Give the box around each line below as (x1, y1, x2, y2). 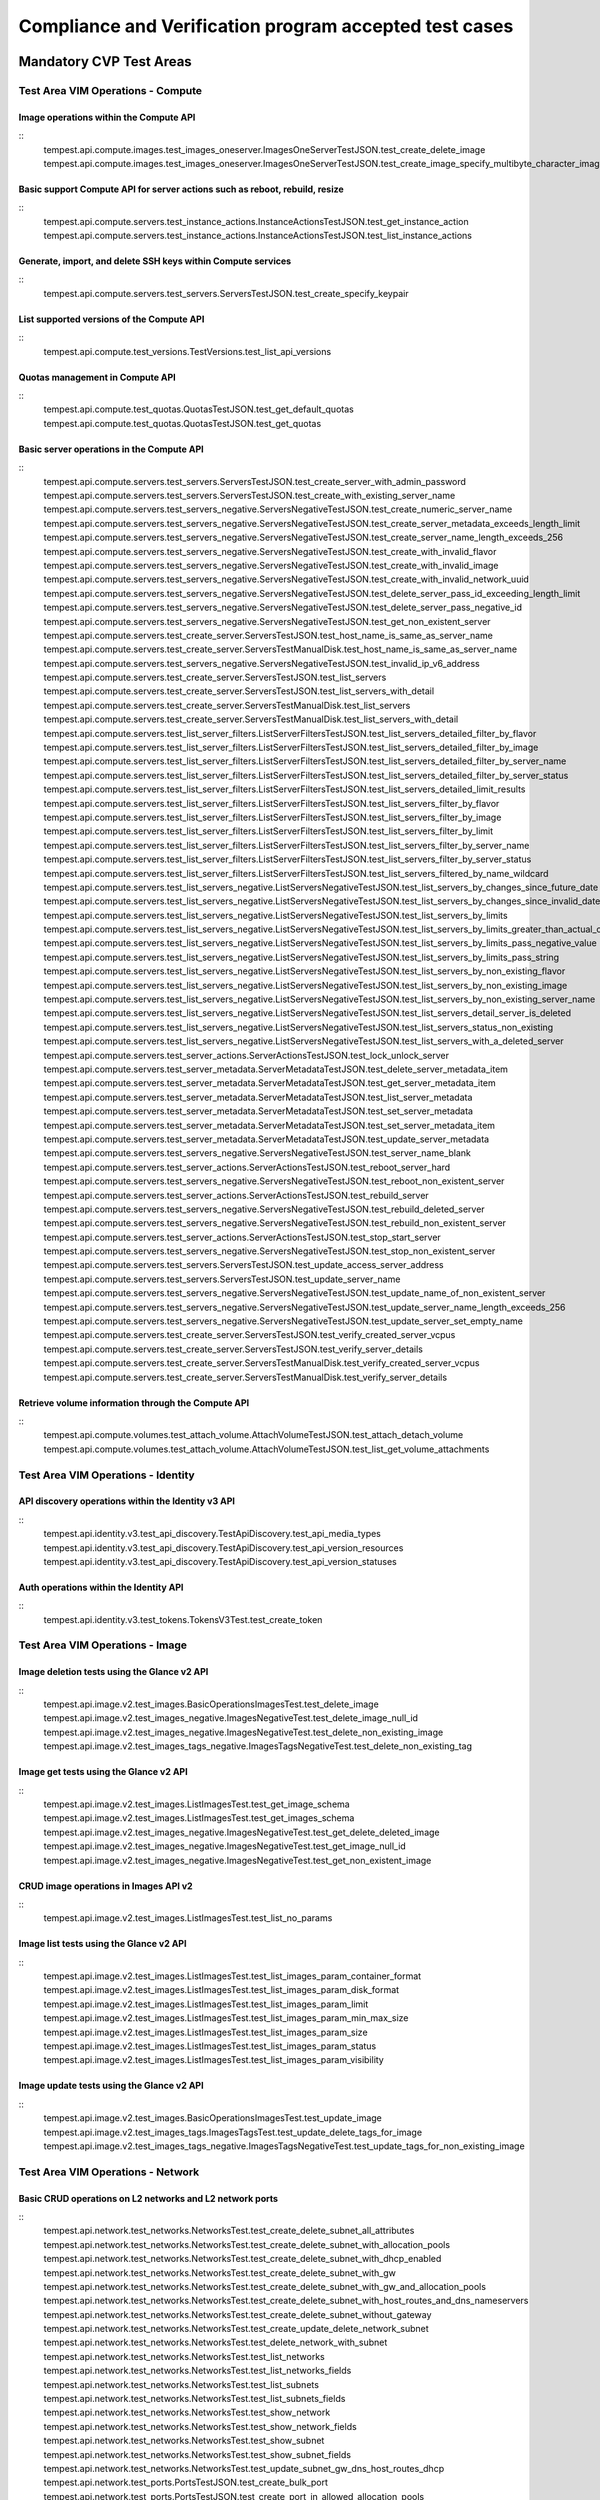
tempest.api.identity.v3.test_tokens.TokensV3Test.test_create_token (43, 1613, 323, 1625)
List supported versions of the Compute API (18, 313, 205, 325)
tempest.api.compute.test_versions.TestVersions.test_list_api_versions (43, 345, 332, 357)
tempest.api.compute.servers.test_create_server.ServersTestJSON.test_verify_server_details (43, 1343, 424, 1355)
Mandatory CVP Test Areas (18, 53, 192, 70)
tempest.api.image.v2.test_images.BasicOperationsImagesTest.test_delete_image (43, 1698, 379, 1710)
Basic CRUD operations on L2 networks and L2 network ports (18, 2192, 279, 2204)
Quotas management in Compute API (18, 371, 177, 383)
